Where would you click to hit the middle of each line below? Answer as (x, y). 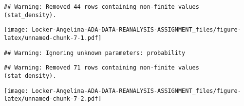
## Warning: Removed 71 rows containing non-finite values (102, 68)
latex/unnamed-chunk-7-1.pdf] (53, 38)
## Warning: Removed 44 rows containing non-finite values (102, 7)
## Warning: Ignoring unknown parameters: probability (95, 53)
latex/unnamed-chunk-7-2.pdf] (53, 99)
